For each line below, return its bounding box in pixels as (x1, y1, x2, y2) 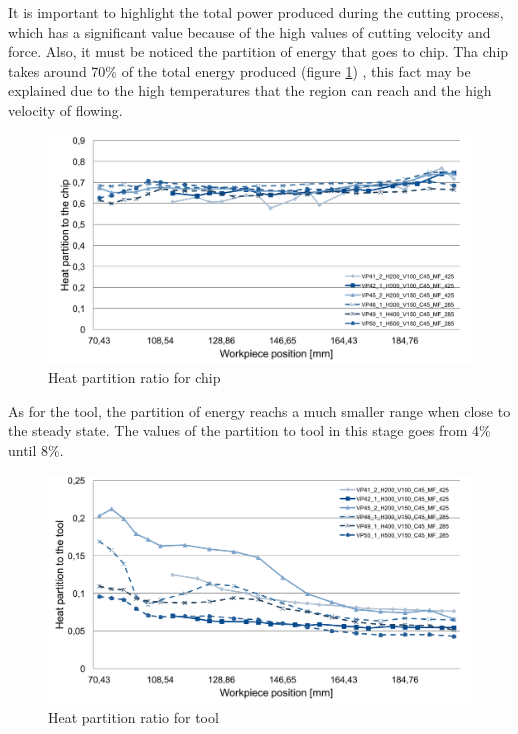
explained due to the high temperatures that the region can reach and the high (8, 80, 492, 101)
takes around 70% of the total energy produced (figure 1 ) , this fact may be (8, 60, 471, 81)
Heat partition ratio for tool (48, 707, 219, 728)
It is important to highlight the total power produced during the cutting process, (8, 2, 504, 22)
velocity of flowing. (8, 99, 123, 120)
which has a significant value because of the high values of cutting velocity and (8, 21, 491, 42)
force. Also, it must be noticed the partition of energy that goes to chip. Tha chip (8, 41, 509, 62)
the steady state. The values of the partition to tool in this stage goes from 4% (8, 420, 491, 441)
